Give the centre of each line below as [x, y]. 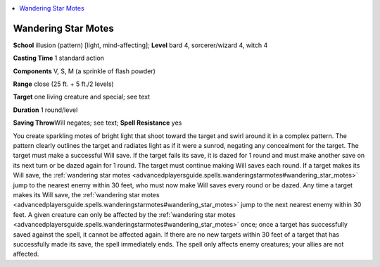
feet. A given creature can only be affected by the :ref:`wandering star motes [124, 214]
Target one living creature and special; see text [82, 97]
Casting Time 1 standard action [59, 58]
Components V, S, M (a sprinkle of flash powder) [84, 71]
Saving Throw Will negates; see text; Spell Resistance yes [97, 123]
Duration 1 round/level [45, 110]
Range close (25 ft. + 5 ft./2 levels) [63, 84]
